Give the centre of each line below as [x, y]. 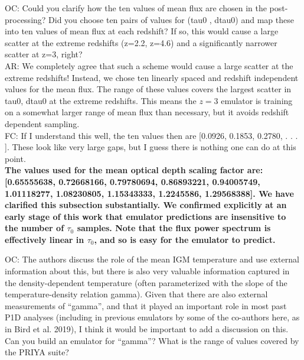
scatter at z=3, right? [44, 54]
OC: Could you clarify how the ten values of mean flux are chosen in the [136, 8]
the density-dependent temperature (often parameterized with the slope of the [146, 282]
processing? [25, 19]
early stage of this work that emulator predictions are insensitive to [146, 216]
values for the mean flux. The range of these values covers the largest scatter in [148, 89]
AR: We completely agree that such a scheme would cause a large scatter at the [149, 65]
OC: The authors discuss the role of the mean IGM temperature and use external [152, 259]
